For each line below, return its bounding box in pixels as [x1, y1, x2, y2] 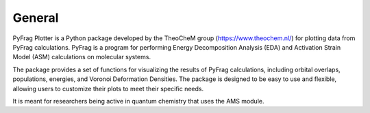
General [12, 10, 59, 25]
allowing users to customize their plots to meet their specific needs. [12, 84, 204, 93]
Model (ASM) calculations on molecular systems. [12, 53, 151, 61]
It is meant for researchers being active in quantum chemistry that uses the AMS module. [12, 97, 264, 105]
